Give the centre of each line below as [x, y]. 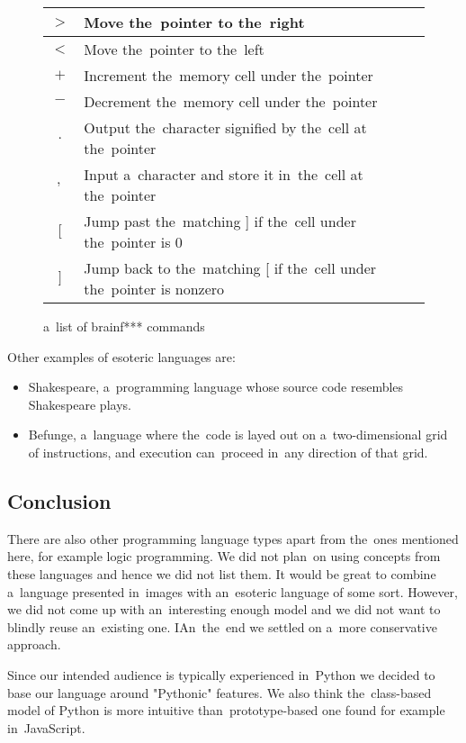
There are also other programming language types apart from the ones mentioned [233, 538]
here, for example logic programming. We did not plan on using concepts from [224, 556]
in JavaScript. [46, 727]
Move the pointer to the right [194, 22]
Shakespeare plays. [80, 404]
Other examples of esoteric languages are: [121, 356]
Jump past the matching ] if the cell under [220, 221]
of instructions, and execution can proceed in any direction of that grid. [228, 452]
